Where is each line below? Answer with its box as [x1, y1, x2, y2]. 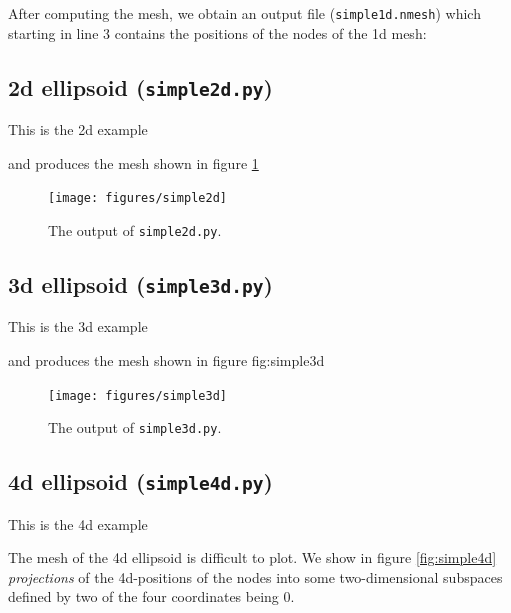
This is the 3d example [8, 316, 148, 337]
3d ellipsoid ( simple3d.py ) [8, 268, 273, 299]
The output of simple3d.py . [48, 417, 222, 438]
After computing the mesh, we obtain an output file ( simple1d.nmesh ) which [8, 3, 481, 23]
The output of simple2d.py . [48, 219, 222, 240]
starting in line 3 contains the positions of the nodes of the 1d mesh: [8, 22, 427, 43]
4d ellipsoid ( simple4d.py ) [8, 466, 273, 497]
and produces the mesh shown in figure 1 [8, 152, 259, 173]
